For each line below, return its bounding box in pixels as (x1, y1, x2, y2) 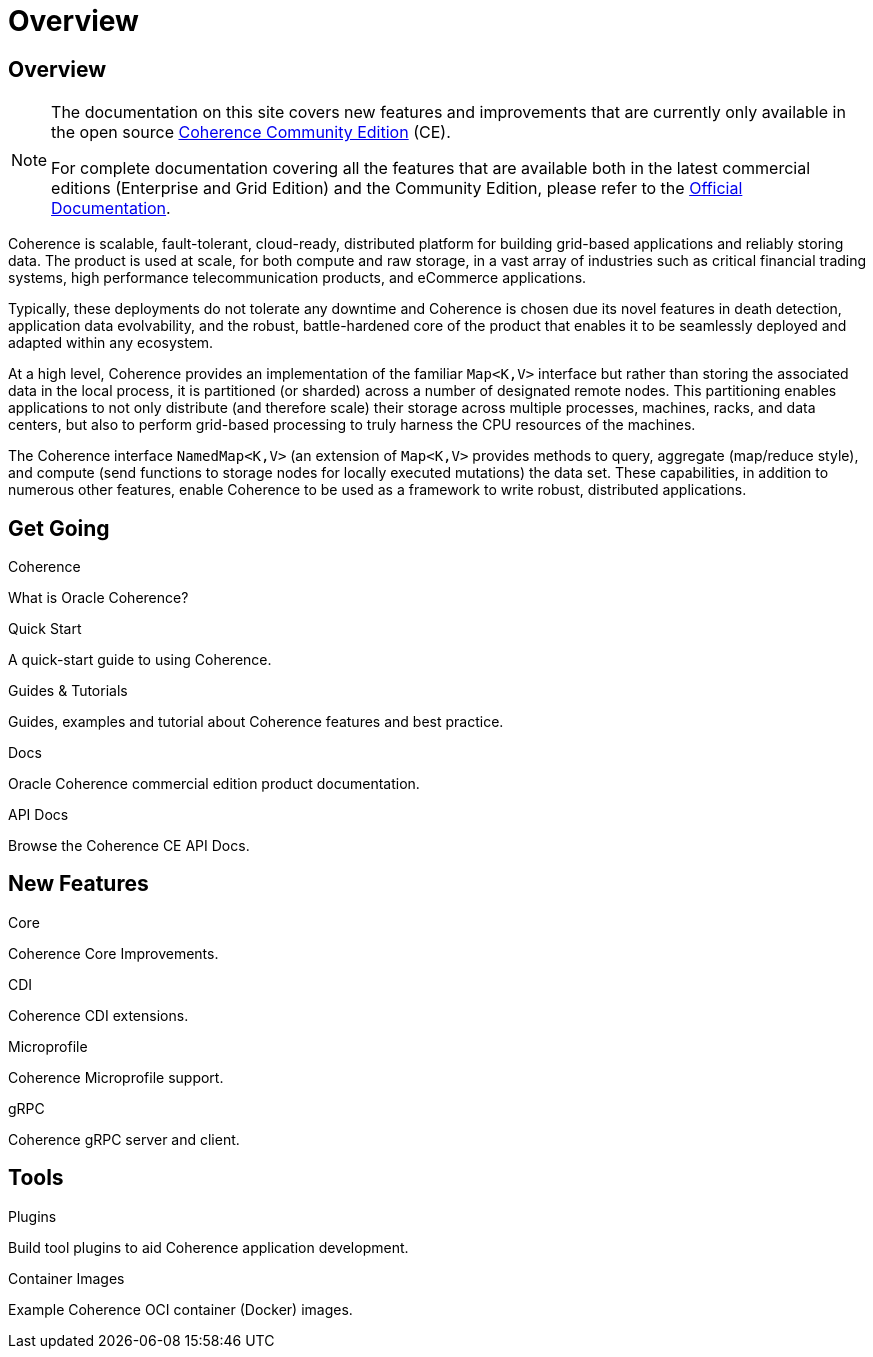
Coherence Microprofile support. (8, 1068, 224, 1086)
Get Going (8, 515, 110, 541)
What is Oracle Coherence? (8, 589, 189, 607)
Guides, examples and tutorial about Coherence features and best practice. (8, 713, 504, 731)
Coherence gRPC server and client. (8, 1130, 240, 1148)
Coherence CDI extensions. (8, 1006, 189, 1024)
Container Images (8, 1269, 125, 1287)
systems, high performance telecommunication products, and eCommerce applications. (8, 269, 587, 287)
